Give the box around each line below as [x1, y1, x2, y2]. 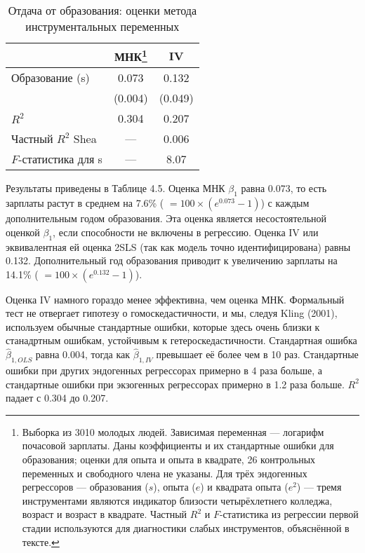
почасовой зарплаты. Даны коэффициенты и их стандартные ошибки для [22, 438, 334, 453]
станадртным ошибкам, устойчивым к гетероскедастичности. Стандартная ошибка [6, 333, 357, 348]
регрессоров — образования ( [22, 479, 149, 494]
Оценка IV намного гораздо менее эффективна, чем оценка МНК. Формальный [6, 292, 345, 306]
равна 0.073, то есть [241, 181, 327, 196]
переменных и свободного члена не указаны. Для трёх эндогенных [22, 465, 307, 480]
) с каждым [260, 196, 310, 210]
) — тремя [296, 479, 342, 494]
